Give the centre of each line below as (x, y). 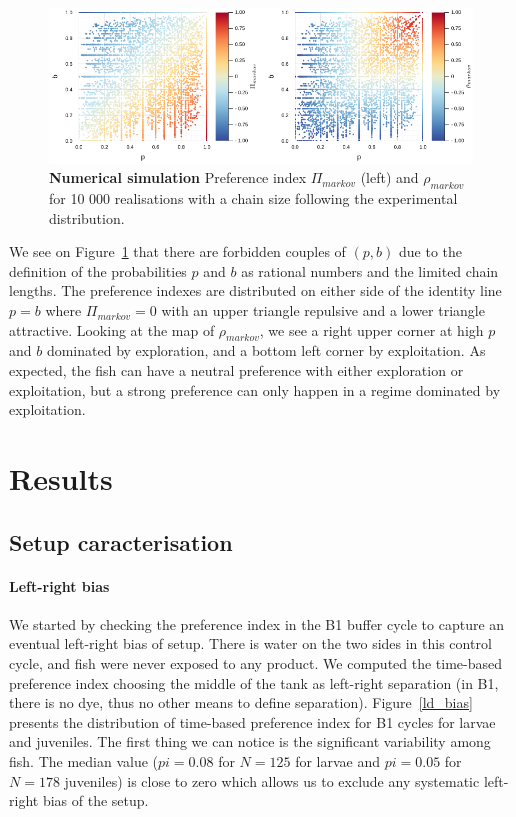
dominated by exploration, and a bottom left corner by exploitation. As (266, 350)
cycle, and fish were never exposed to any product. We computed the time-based (256, 662)
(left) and (389, 177)
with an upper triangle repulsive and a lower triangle (323, 310)
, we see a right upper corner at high (371, 329)
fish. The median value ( (84, 760)
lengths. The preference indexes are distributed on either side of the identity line (255, 290)
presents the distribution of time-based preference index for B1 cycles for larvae (252, 721)
